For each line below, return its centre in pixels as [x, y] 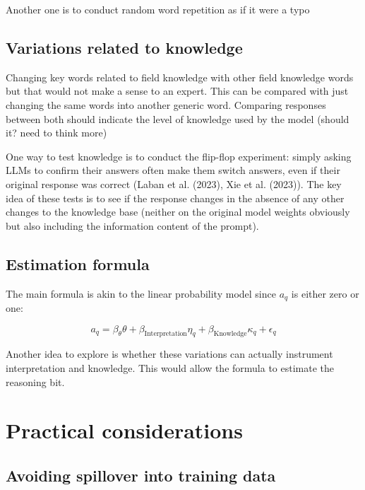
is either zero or [325, 293]
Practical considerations [124, 430]
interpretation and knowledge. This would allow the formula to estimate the [170, 367]
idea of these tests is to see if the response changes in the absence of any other [175, 198]
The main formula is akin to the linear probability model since [141, 293]
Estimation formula [78, 263]
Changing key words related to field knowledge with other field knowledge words [180, 77]
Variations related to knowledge [124, 47]
